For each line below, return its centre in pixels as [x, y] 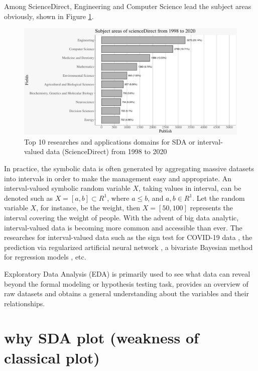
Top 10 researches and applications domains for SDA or [110, 141]
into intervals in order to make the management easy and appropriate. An [118, 178]
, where [118, 198]
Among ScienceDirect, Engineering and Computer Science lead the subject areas [128, 6]
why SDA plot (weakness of [101, 338]
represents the [212, 208]
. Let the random [219, 198]
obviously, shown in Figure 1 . [49, 16]
